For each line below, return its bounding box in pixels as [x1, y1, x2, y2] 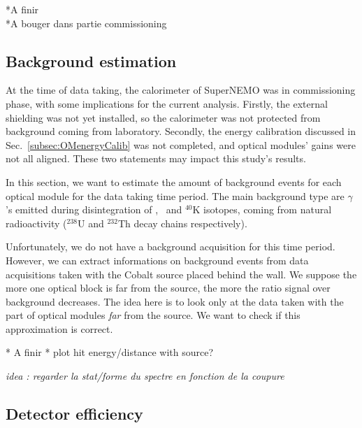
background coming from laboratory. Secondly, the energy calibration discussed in [6, 124, 356, 138]
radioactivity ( [6, 215, 67, 230]
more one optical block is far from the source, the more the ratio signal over [6, 280, 331, 295]
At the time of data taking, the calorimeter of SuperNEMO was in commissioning [6, 83, 356, 97]
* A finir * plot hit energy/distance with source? [6, 345, 213, 359]
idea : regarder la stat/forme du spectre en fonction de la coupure [6, 369, 284, 383]
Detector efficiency [6, 403, 143, 425]
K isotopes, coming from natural [192, 202, 332, 217]
